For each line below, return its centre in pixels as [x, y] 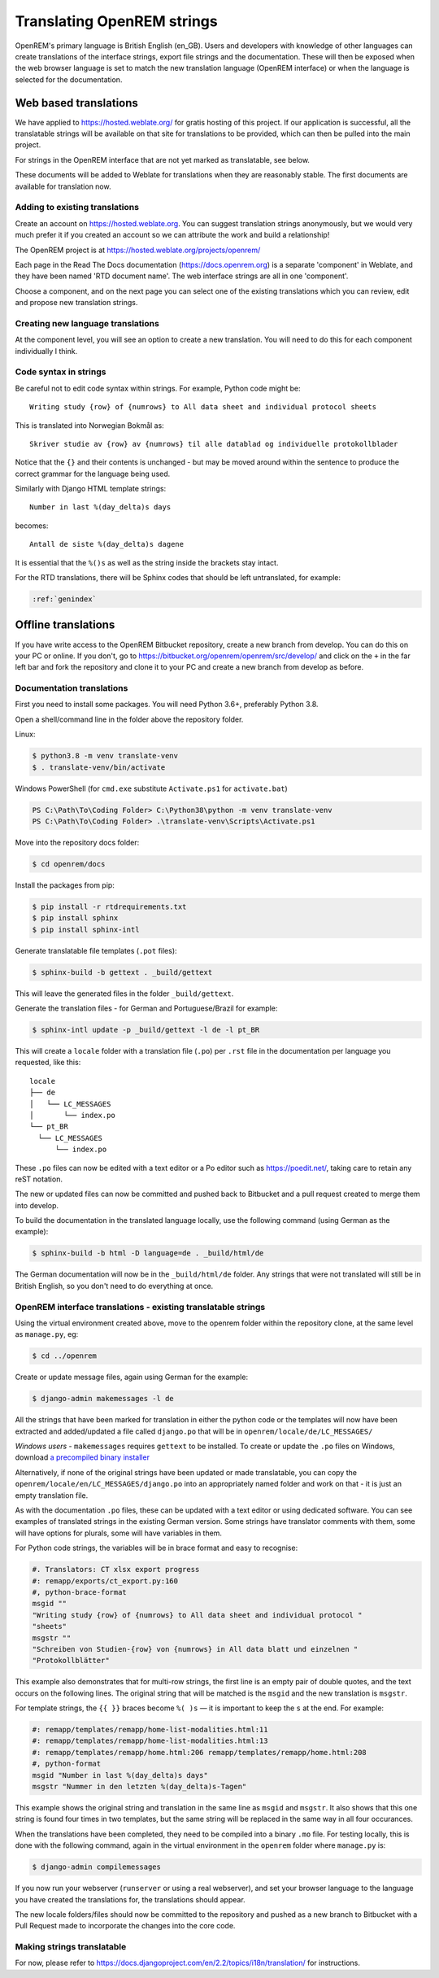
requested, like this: [48, 1063]
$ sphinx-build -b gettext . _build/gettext [122, 972]
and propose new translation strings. [76, 303]
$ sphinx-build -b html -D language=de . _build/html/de [148, 1253]
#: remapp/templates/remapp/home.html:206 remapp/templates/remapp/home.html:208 [200, 1752]
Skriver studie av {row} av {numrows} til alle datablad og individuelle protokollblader [214, 444]
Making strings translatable [71, 1947]
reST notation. [39, 1179]
